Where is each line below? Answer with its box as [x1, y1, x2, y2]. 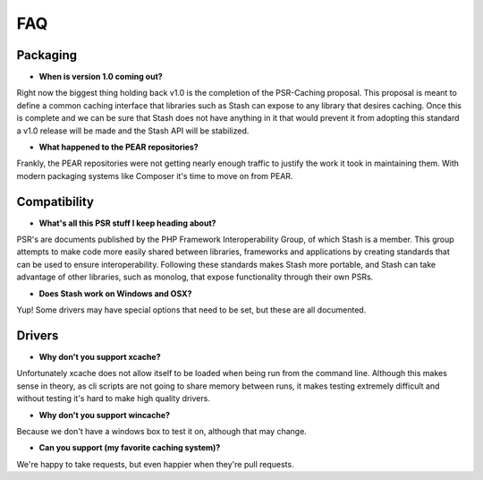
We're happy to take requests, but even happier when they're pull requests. [16, 459, 294, 469]
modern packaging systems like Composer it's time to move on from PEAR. [16, 170, 293, 181]
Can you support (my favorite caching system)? [38, 442, 221, 453]
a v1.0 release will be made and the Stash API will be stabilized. [16, 125, 250, 136]
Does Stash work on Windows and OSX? [38, 287, 192, 299]
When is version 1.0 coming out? [38, 72, 163, 82]
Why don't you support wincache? [38, 409, 170, 420]
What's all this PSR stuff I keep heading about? [38, 218, 216, 228]
